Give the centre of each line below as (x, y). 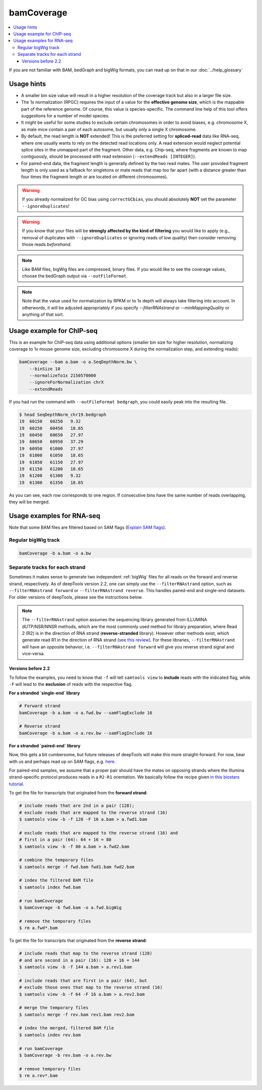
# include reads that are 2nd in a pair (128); (77, 806)
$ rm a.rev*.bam (39, 1076)
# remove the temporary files (55, 921)
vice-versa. (33, 654)
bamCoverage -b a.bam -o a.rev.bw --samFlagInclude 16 (86, 733)
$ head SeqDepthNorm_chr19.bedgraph (63, 414)
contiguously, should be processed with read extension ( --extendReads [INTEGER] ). (109, 157)
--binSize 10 (45, 369)
